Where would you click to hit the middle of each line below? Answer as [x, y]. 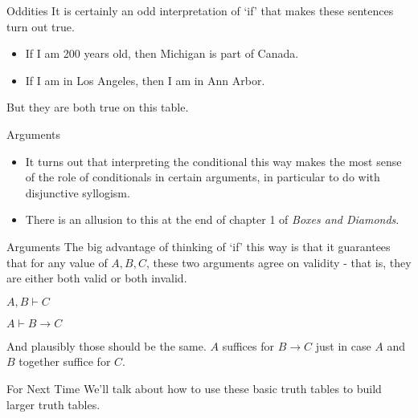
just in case [343, 345]
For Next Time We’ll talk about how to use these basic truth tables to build [194, 388]
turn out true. [41, 26]
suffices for [248, 345]
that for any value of [57, 262]
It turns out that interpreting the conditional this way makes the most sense [213, 161]
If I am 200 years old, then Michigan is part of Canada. [162, 53]
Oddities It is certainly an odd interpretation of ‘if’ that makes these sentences [200, 10]
